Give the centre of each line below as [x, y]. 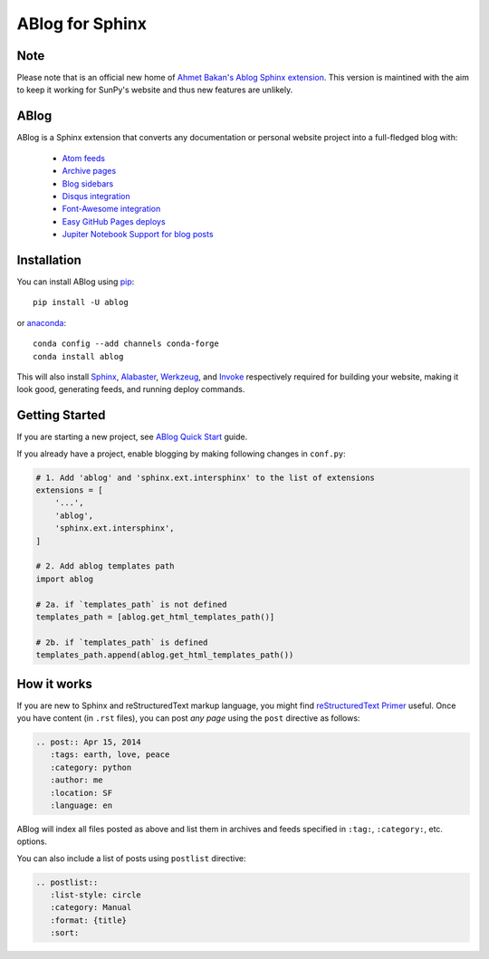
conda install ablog [78, 356]
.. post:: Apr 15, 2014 [89, 742]
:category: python [91, 767]
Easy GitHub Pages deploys [114, 221]
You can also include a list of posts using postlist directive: [131, 858]
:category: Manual [91, 907]
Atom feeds [84, 158]
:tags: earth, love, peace [110, 755]
